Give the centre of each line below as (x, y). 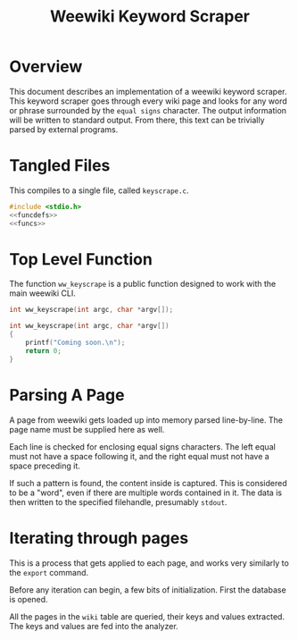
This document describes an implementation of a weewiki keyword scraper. (148, 91)
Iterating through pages (99, 538)
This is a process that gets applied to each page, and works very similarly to (149, 563)
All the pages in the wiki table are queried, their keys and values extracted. (147, 616)
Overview (46, 67)
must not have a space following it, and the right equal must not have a (139, 456)
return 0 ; (44, 350)
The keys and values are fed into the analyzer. (94, 626)
